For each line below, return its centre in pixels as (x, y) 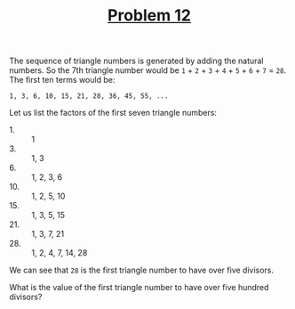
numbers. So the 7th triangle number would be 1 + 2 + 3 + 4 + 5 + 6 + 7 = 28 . (148, 70)
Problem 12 (149, 16)
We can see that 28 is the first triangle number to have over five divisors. (141, 270)
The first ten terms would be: (62, 80)
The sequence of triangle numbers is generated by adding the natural (136, 61)
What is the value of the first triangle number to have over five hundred (139, 288)
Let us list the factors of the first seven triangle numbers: (113, 113)
